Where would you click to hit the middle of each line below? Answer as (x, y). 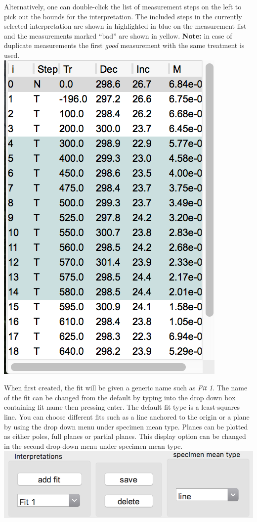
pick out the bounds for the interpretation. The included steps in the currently (123, 16)
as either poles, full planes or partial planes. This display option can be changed (125, 436)
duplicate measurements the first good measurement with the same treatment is (124, 45)
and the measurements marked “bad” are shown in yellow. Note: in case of (118, 35)
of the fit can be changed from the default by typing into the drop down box (120, 397)
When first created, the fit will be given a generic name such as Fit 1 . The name (126, 388)
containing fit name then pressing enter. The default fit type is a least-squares (122, 407)
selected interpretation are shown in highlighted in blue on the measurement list (125, 26)
